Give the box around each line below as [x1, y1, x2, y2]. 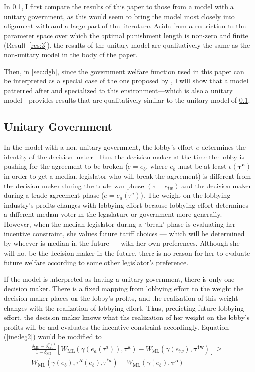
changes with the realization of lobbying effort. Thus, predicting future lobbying [4, 302, 244, 313]
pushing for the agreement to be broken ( [4, 161, 128, 171]
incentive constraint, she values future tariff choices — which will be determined [4, 228, 245, 239]
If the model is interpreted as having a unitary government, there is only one [4, 273, 235, 284]
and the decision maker [181, 180, 251, 190]
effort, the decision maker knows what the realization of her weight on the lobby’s [4, 312, 250, 322]
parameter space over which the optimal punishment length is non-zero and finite [4, 30, 248, 40]
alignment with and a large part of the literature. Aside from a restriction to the [4, 21, 246, 31]
